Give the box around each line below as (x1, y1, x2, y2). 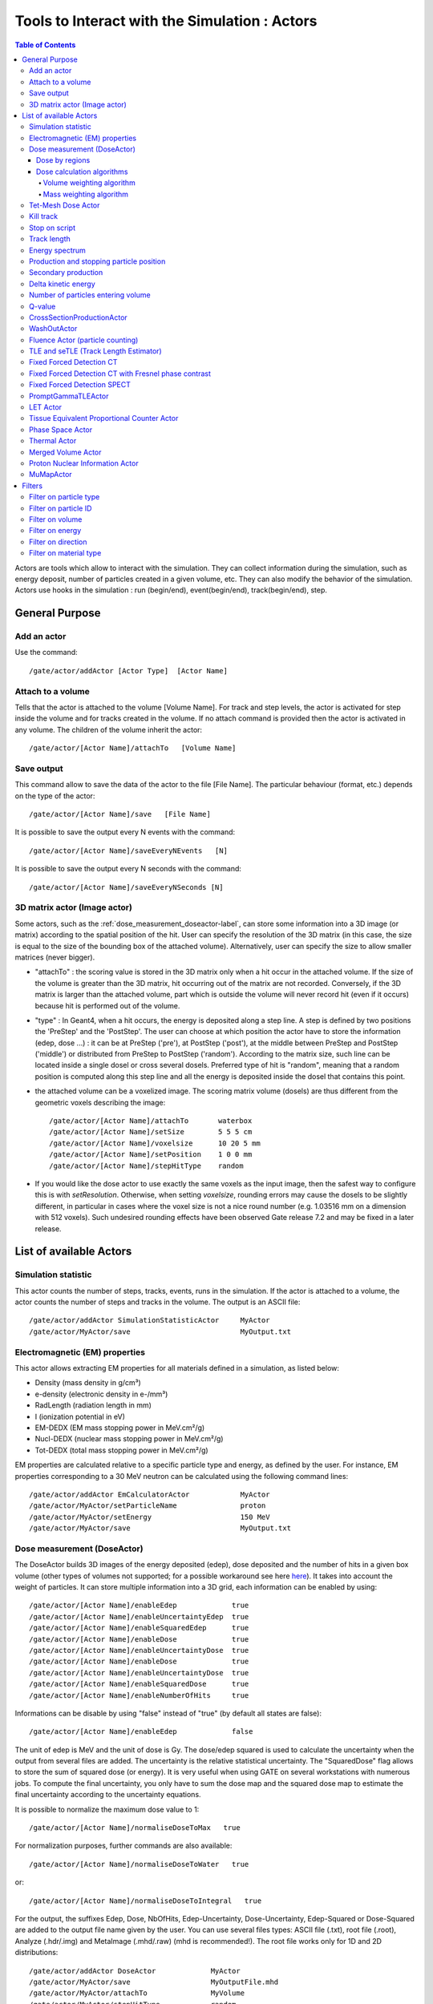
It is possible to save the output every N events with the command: (14, 827, 236, 837)
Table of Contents (14, 40, 76, 50)
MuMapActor (29, 470, 72, 479)
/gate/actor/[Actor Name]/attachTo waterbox (49, 1117, 253, 1125)
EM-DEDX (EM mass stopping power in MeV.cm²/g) (34, 1423, 205, 1432)
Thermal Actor (29, 436, 77, 446)
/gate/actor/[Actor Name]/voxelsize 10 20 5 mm (49, 1138, 261, 1148)
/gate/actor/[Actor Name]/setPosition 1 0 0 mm (49, 1150, 253, 1159)
